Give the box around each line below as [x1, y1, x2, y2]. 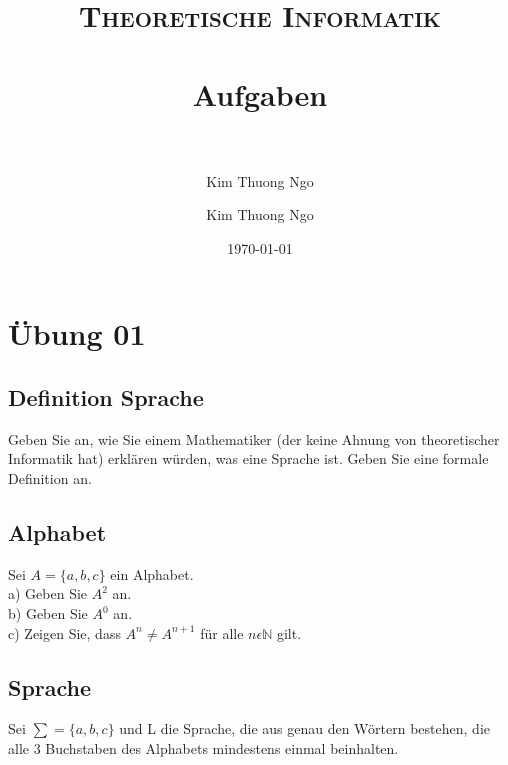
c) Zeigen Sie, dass [8, 622, 121, 643]
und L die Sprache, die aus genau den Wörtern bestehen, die [119, 718, 490, 739]
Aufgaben [192, 73, 328, 114]
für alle [200, 622, 244, 643]
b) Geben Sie [8, 603, 88, 624]
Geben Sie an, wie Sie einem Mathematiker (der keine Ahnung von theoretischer [8, 428, 500, 449]
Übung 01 [8, 313, 146, 354]
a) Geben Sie [8, 583, 88, 604]
